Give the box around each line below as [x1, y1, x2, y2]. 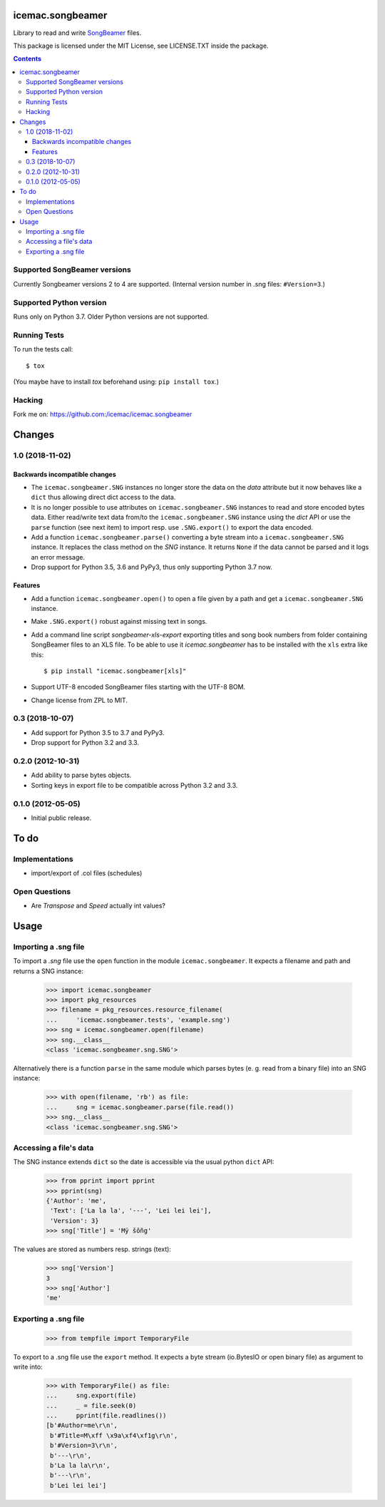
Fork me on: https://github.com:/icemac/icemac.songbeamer [13, 410, 192, 418]
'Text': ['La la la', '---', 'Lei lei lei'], [50, 1207, 212, 1215]
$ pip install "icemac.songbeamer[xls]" [43, 667, 187, 675]
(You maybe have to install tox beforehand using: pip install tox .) [13, 377, 219, 386]
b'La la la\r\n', [50, 1461, 111, 1470]
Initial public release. [31, 813, 92, 822]
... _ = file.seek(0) [46, 1401, 137, 1409]
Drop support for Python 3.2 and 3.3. [31, 739, 139, 747]
